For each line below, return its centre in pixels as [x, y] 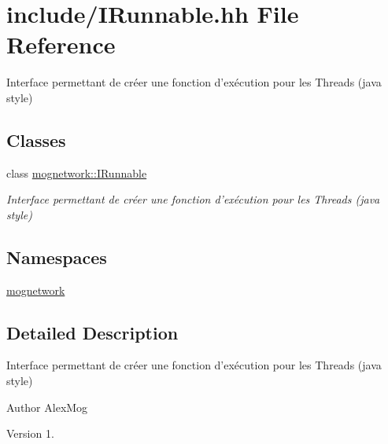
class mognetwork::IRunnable [77, 172]
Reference [61, 44]
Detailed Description [92, 332]
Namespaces [57, 257]
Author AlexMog [47, 407]
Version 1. [30, 433]
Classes [36, 139]
